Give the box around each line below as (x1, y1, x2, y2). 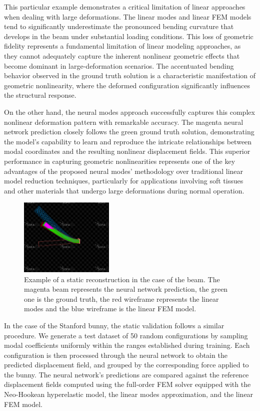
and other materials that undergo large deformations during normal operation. (4, 185, 244, 195)
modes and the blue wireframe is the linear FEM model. (24, 303, 196, 314)
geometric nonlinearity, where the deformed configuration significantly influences (4, 80, 250, 90)
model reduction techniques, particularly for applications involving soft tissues (4, 175, 243, 186)
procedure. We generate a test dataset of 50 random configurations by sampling (4, 330, 248, 340)
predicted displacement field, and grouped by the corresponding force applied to (4, 359, 249, 370)
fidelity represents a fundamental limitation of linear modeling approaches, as (4, 41, 241, 51)
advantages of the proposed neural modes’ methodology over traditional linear (4, 165, 243, 176)
